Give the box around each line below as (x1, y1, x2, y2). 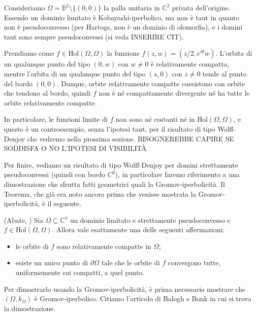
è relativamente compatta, (151, 59, 229, 69)
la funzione (107, 48, 140, 58)
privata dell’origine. (172, 2, 230, 12)
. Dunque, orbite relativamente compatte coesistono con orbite (57, 78, 245, 88)
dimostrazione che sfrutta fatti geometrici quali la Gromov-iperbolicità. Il (4, 178, 225, 189)
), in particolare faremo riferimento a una (115, 169, 240, 179)
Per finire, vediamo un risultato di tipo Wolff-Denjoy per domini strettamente (4, 159, 238, 170)
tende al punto (202, 68, 247, 78)
